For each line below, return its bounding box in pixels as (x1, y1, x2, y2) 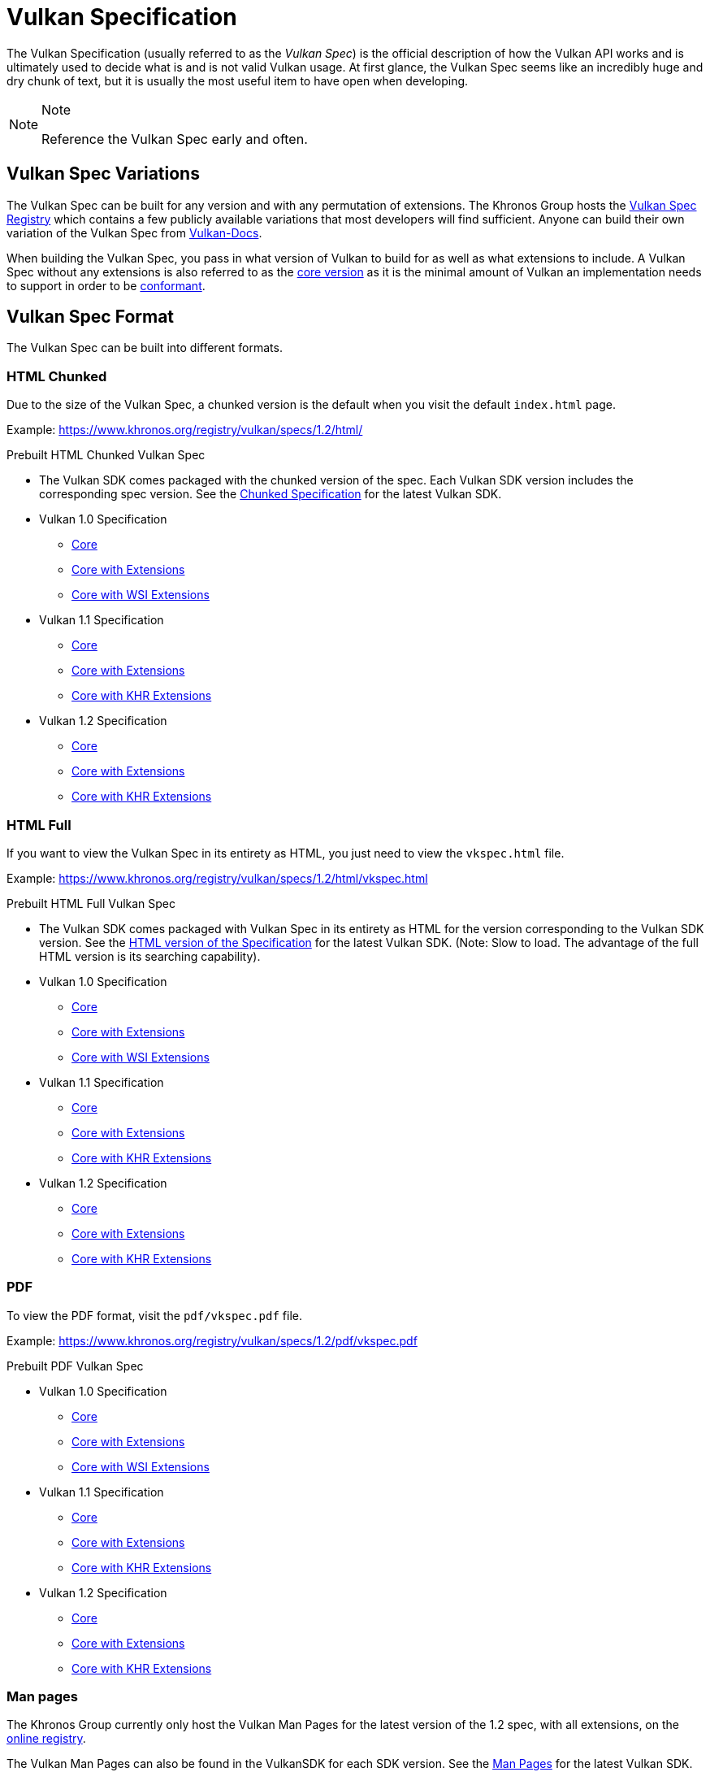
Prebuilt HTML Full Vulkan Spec (6, 896, 176, 910)
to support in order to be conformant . (6, 278, 206, 293)
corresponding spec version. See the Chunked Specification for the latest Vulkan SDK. (39, 487, 502, 502)
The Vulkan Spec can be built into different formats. (6, 341, 283, 355)
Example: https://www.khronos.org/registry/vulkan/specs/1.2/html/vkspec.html (6, 871, 428, 885)
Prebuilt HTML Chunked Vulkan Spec (6, 448, 206, 463)
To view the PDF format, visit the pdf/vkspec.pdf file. (6, 1308, 303, 1322)
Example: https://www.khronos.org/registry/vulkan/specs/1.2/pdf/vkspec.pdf (6, 1333, 418, 1348)
